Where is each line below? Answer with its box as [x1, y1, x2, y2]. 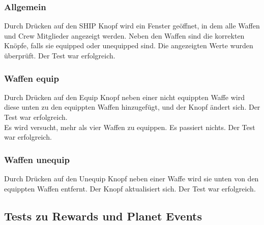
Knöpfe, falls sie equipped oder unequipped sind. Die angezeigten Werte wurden [4, 40, 253, 51]
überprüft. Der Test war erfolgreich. [4, 50, 115, 60]
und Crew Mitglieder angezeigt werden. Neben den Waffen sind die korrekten [4, 30, 245, 41]
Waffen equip [4, 72, 60, 84]
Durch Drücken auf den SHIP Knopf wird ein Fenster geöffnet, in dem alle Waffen [4, 20, 260, 31]
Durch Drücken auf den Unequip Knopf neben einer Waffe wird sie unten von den [4, 173, 259, 183]
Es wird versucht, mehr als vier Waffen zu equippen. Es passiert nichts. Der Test [4, 121, 255, 132]
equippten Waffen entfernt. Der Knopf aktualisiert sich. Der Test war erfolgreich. [4, 183, 256, 194]
